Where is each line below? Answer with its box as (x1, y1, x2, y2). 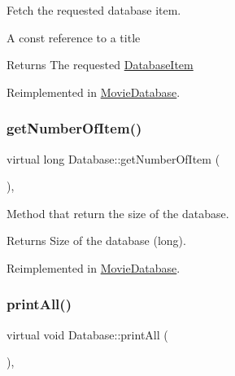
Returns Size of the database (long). (7, 232, 186, 249)
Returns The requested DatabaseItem (7, 56, 194, 73)
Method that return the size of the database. (7, 204, 229, 221)
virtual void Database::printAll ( (7, 326, 168, 343)
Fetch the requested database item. (7, 2, 181, 18)
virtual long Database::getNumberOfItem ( (7, 150, 220, 167)
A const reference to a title (7, 28, 141, 46)
